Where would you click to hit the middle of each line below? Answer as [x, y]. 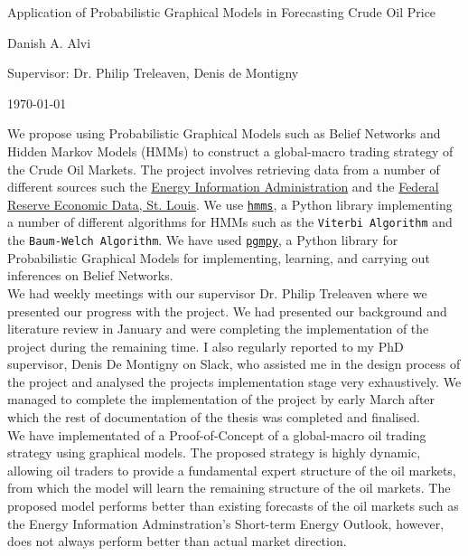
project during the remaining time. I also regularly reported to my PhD [206, 346]
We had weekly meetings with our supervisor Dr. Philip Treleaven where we [217, 292]
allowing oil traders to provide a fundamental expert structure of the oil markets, [232, 470]
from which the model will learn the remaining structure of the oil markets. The [229, 488]
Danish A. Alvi [49, 42]
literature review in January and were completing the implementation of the [218, 329]
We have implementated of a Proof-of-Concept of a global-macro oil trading [217, 434]
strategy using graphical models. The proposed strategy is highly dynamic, [214, 452]
